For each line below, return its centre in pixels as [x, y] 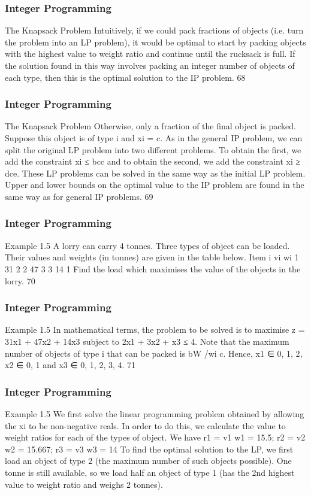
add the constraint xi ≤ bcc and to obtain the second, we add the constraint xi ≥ [153, 161]
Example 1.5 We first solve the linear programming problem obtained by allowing [155, 413]
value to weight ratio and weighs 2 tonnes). [84, 484]
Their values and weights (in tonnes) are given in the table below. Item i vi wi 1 [152, 257]
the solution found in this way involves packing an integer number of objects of [150, 65]
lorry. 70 [20, 280]
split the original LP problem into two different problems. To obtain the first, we [153, 149]
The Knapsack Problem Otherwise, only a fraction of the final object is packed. [150, 126]
